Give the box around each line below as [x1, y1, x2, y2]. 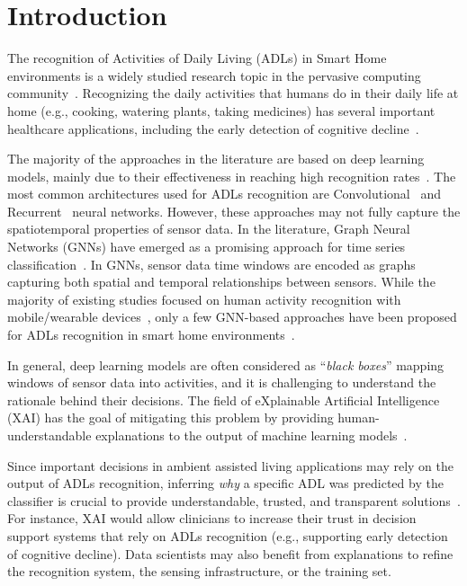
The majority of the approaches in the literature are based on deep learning [7, 149, 425, 168]
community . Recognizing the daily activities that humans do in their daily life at [7, 84, 459, 102]
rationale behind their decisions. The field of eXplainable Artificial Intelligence [7, 390, 440, 409]
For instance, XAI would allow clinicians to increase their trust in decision [7, 509, 417, 528]
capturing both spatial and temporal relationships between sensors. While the [7, 272, 436, 291]
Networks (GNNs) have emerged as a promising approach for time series [7, 237, 406, 256]
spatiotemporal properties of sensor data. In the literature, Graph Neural [7, 219, 410, 238]
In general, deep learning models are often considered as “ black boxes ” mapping [7, 355, 445, 374]
